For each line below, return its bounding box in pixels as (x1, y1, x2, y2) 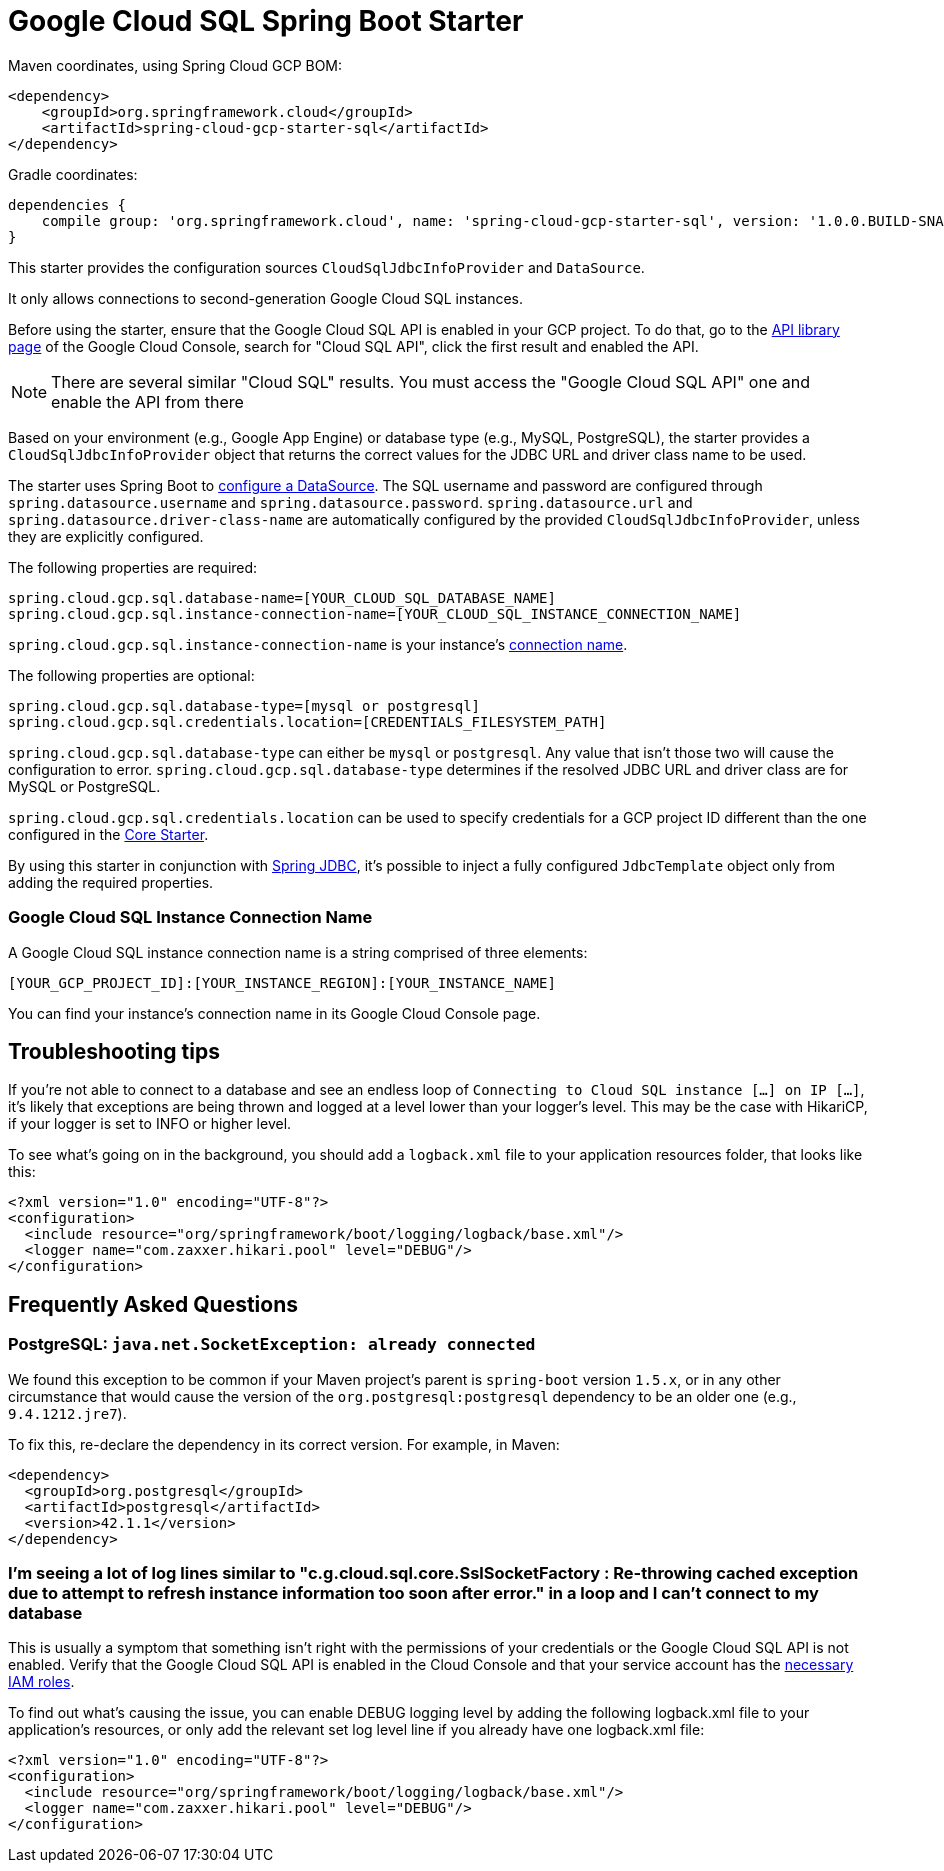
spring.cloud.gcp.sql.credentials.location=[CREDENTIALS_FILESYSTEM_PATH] (8, 713, 607, 730)
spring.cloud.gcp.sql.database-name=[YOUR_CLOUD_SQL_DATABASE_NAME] (8, 589, 556, 606)
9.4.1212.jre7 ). (8, 1404, 127, 1422)
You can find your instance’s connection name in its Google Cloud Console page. (8, 1004, 541, 1022)
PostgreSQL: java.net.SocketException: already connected (8, 1334, 536, 1355)
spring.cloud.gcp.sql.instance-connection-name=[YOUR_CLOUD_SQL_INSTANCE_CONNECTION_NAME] (8, 605, 742, 622)
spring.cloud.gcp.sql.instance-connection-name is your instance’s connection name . (8, 635, 628, 653)
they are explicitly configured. (8, 527, 204, 545)
